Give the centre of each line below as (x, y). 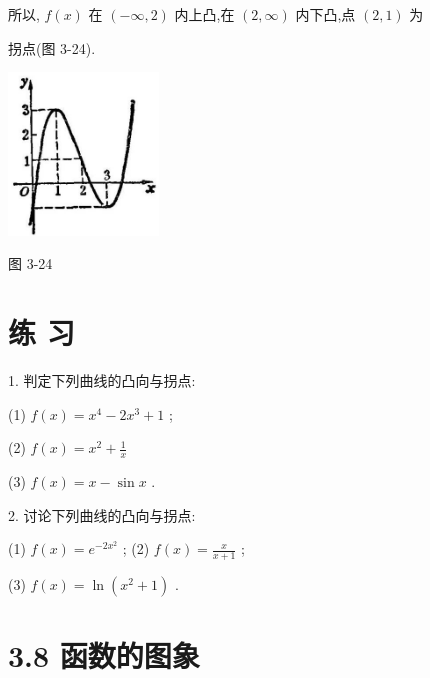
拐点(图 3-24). (52, 47)
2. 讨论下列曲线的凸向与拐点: (102, 514)
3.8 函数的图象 (104, 655)
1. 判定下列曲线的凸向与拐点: (102, 379)
